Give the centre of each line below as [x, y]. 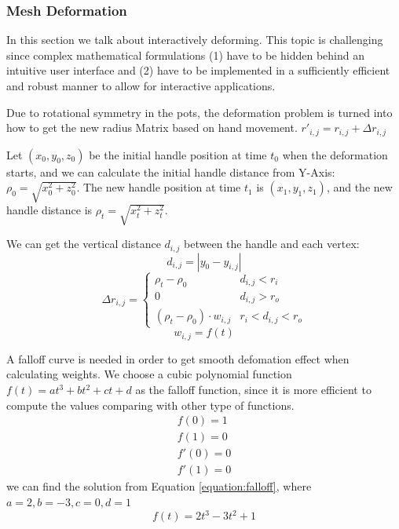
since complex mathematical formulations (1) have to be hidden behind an [185, 55]
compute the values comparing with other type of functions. [150, 405]
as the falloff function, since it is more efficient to [253, 390]
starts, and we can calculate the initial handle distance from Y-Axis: [171, 171]
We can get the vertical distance [84, 244]
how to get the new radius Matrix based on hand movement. [152, 128]
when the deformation [335, 154]
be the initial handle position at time [178, 154]
